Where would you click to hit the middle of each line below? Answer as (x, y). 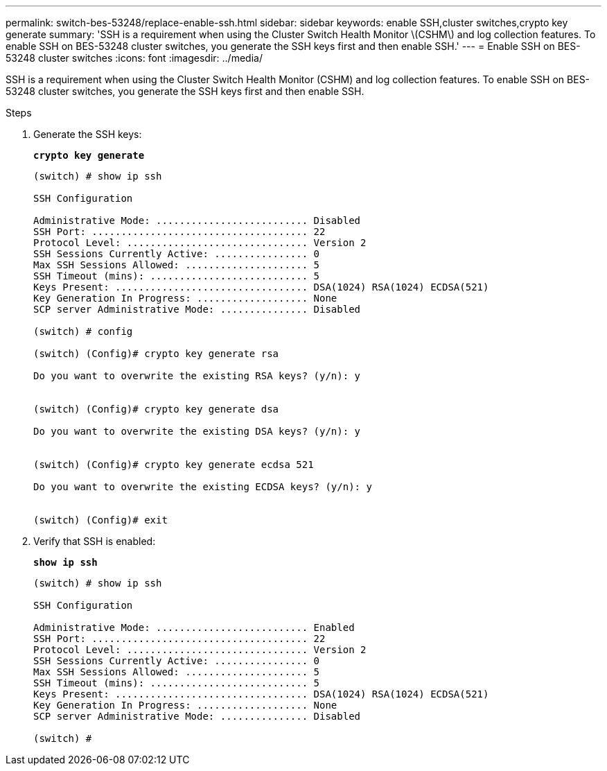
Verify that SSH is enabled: (95, 541)
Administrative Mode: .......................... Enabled (194, 627)
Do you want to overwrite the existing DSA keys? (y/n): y (197, 431)
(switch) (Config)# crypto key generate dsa (156, 409)
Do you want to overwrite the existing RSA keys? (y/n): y (197, 376)
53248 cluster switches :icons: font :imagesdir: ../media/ (134, 58)
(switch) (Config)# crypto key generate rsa (156, 354)
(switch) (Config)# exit (100, 520)
